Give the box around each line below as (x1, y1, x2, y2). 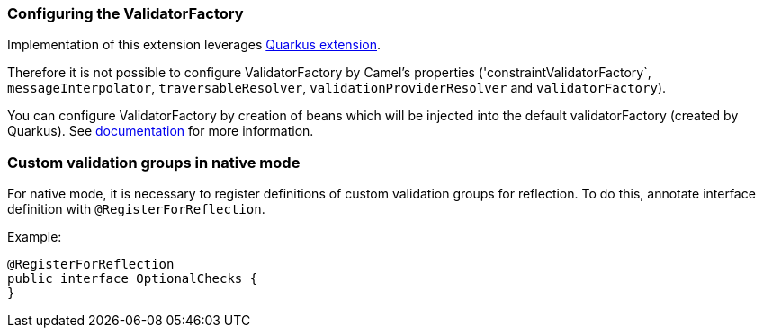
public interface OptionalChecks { (7, 271, 258, 287)
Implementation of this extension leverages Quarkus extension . (7, 37, 381, 53)
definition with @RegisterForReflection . (7, 201, 265, 217)
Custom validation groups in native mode (7, 153, 301, 172)
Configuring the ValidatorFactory (7, 4, 244, 22)
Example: (7, 229, 62, 245)
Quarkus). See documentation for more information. (7, 123, 314, 139)
